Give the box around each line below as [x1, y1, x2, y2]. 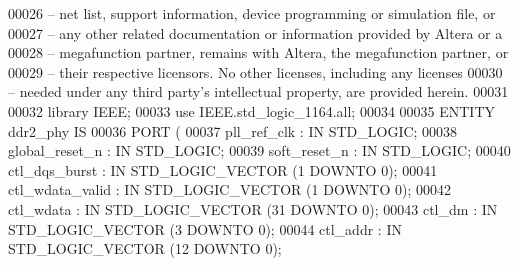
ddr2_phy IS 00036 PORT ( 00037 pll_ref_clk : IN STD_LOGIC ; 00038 [8, 120, 458, 141]
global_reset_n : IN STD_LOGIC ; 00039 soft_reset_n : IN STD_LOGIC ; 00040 [8, 140, 511, 161]
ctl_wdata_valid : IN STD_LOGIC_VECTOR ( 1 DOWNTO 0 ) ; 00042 [8, 179, 451, 200]
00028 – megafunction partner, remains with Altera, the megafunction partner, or [8, 42, 509, 63]
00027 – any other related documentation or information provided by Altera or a [8, 22, 503, 43]
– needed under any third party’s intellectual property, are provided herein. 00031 [8, 81, 509, 102]
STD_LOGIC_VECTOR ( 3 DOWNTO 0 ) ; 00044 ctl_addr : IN [8, 218, 402, 239]
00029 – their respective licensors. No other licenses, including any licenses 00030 [8, 61, 503, 82]
